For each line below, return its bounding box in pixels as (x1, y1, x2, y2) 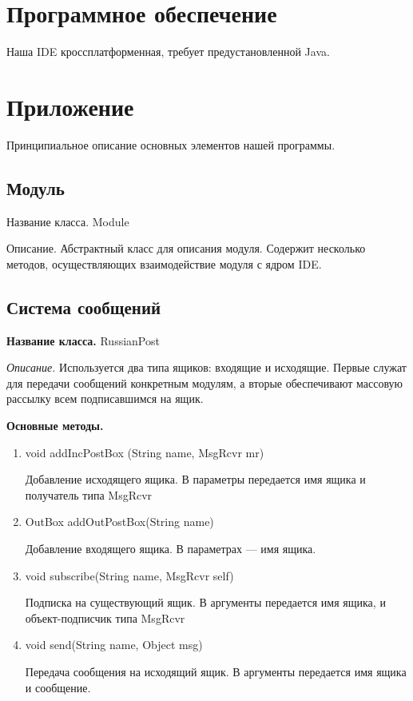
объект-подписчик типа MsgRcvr (25, 609, 185, 626)
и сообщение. (25, 679, 91, 695)
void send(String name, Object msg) (25, 636, 203, 653)
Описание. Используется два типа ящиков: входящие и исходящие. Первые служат (6, 359, 407, 376)
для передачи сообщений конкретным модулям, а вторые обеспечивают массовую (6, 374, 403, 391)
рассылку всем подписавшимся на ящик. (6, 390, 204, 407)
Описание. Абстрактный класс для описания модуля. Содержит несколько (6, 240, 366, 257)
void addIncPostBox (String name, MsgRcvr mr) (25, 444, 264, 460)
